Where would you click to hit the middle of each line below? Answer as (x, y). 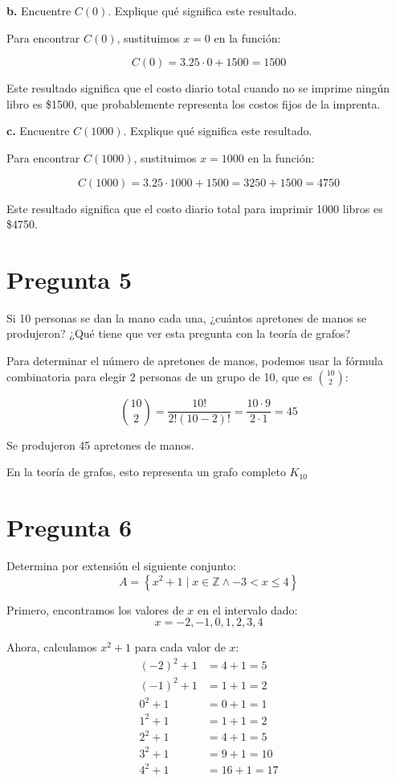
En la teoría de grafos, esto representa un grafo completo (146, 472)
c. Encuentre (38, 131)
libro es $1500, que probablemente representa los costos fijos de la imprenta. (194, 103)
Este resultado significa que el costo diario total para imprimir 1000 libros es (195, 208)
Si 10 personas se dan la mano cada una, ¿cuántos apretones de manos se (187, 317)
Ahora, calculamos (52, 647)
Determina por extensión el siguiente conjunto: (121, 565)
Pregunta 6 (69, 527)
